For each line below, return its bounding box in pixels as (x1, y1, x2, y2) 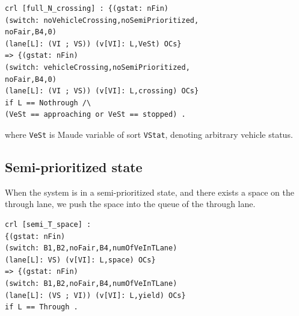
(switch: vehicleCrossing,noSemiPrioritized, (5, 63, 190, 72)
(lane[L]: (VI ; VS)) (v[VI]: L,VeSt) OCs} (5, 39, 182, 48)
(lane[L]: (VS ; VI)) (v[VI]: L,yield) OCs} (5, 291, 186, 300)
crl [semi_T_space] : (5, 220, 91, 229)
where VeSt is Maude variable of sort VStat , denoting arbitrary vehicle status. (5, 128, 293, 140)
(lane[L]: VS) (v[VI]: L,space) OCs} (5, 255, 156, 264)
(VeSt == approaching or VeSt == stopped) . (5, 110, 186, 119)
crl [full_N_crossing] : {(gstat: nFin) (5, 4, 169, 13)
